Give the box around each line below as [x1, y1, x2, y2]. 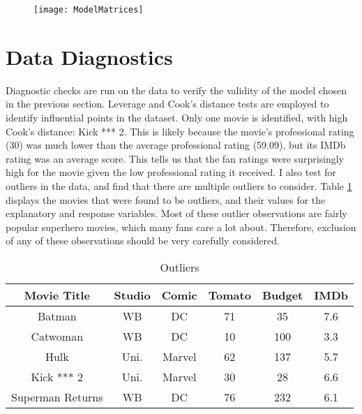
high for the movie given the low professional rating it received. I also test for [6, 165, 336, 179]
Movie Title [24, 286, 90, 303]
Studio [114, 286, 151, 303]
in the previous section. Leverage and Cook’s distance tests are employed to [6, 96, 329, 111]
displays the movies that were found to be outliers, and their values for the [6, 192, 326, 207]
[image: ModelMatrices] [33, 5, 144, 15]
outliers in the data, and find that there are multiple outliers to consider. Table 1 [6, 178, 352, 193]
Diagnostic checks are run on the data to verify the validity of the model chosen [6, 82, 347, 97]
